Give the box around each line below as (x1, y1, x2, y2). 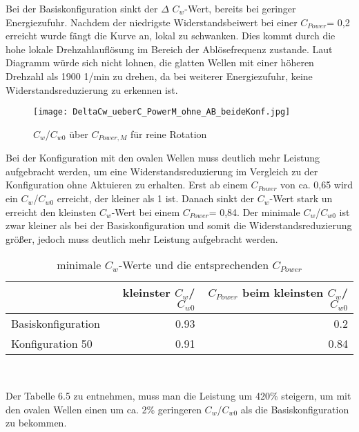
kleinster (122, 284, 171, 301)
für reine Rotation (130, 126, 207, 141)
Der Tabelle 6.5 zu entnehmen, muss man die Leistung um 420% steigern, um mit (6, 388, 351, 402)
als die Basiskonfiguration (240, 402, 349, 416)
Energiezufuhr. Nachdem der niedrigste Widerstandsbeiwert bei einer (6, 14, 298, 29)
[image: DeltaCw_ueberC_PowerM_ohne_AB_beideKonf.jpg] (33, 107, 291, 117)
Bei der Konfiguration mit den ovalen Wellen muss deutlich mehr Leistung (6, 150, 320, 165)
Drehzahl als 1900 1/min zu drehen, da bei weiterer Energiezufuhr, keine (6, 68, 313, 83)
